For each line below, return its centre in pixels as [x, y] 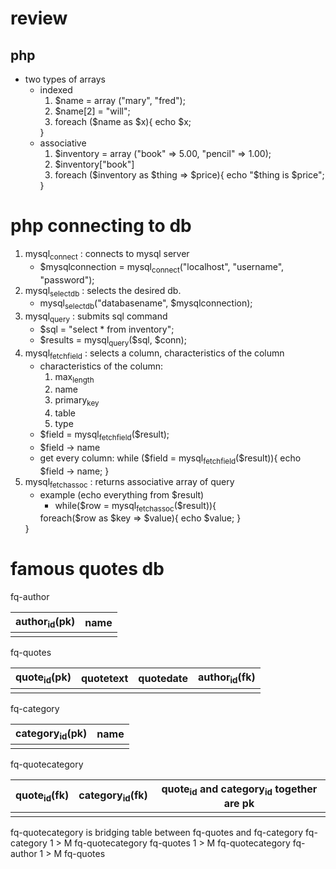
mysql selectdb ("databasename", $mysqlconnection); [146, 304]
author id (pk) [45, 623]
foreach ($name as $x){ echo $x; [123, 121]
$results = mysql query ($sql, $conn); [113, 340]
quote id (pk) [43, 678]
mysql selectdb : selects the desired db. [103, 291]
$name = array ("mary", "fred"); [120, 100]
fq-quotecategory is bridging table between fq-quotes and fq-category [157, 832]
